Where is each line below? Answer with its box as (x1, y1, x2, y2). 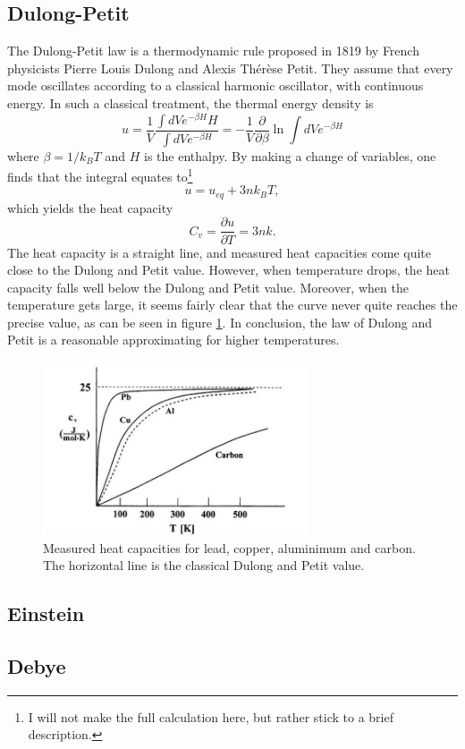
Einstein (7, 600, 85, 627)
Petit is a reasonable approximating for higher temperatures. (7, 330, 340, 349)
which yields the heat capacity (7, 198, 173, 217)
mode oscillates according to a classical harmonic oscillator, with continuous (7, 76, 424, 95)
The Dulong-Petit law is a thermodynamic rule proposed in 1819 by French (7, 41, 419, 60)
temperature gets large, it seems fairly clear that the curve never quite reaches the (7, 295, 458, 314)
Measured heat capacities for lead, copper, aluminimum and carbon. (43, 538, 416, 557)
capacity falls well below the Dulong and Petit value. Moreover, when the (7, 277, 409, 296)
